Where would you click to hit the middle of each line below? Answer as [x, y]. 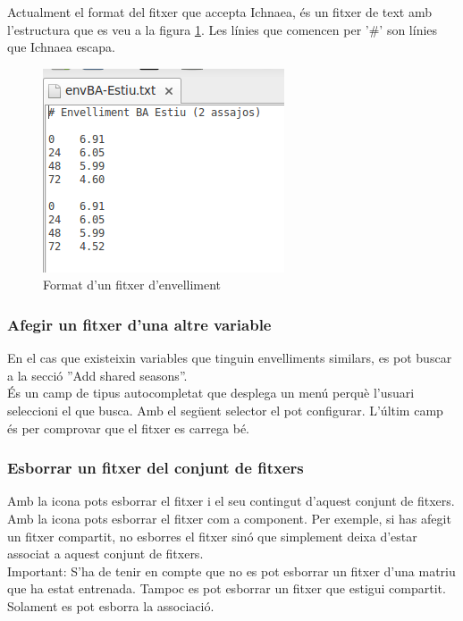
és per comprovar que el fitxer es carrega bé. [129, 428]
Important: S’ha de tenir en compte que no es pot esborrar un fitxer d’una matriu [231, 571]
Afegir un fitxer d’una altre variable [139, 324]
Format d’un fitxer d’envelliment [132, 285]
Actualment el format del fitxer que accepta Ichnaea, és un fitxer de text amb [219, 12]
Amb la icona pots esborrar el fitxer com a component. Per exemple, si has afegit [229, 518]
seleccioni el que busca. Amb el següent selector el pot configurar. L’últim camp [225, 410]
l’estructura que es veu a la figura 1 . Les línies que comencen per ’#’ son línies [223, 29]
